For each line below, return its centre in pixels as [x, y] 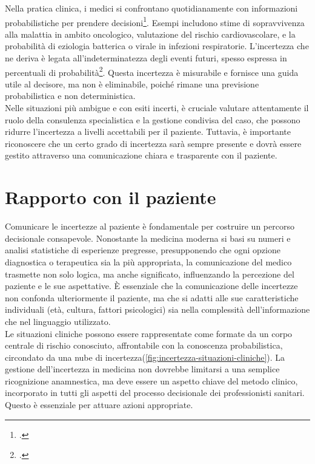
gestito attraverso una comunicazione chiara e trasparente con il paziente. [141, 155]
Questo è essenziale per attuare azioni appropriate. [99, 405]
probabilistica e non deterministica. [70, 96]
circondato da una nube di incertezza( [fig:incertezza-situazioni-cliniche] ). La [145, 357]
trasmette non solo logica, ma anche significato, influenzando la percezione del [150, 274]
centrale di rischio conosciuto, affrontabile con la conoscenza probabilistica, [144, 345]
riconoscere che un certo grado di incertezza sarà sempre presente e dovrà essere [153, 143]
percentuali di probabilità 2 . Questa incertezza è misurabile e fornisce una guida [152, 71]
